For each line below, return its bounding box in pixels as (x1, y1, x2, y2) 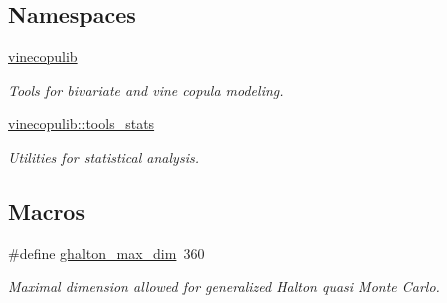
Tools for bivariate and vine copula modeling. (8, 79, 284, 100)
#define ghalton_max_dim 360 (8, 242, 205, 263)
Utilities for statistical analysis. (8, 146, 199, 167)
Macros (8, 195, 85, 226)
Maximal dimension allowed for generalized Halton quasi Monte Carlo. (8, 276, 440, 297)
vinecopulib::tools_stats (8, 113, 155, 134)
